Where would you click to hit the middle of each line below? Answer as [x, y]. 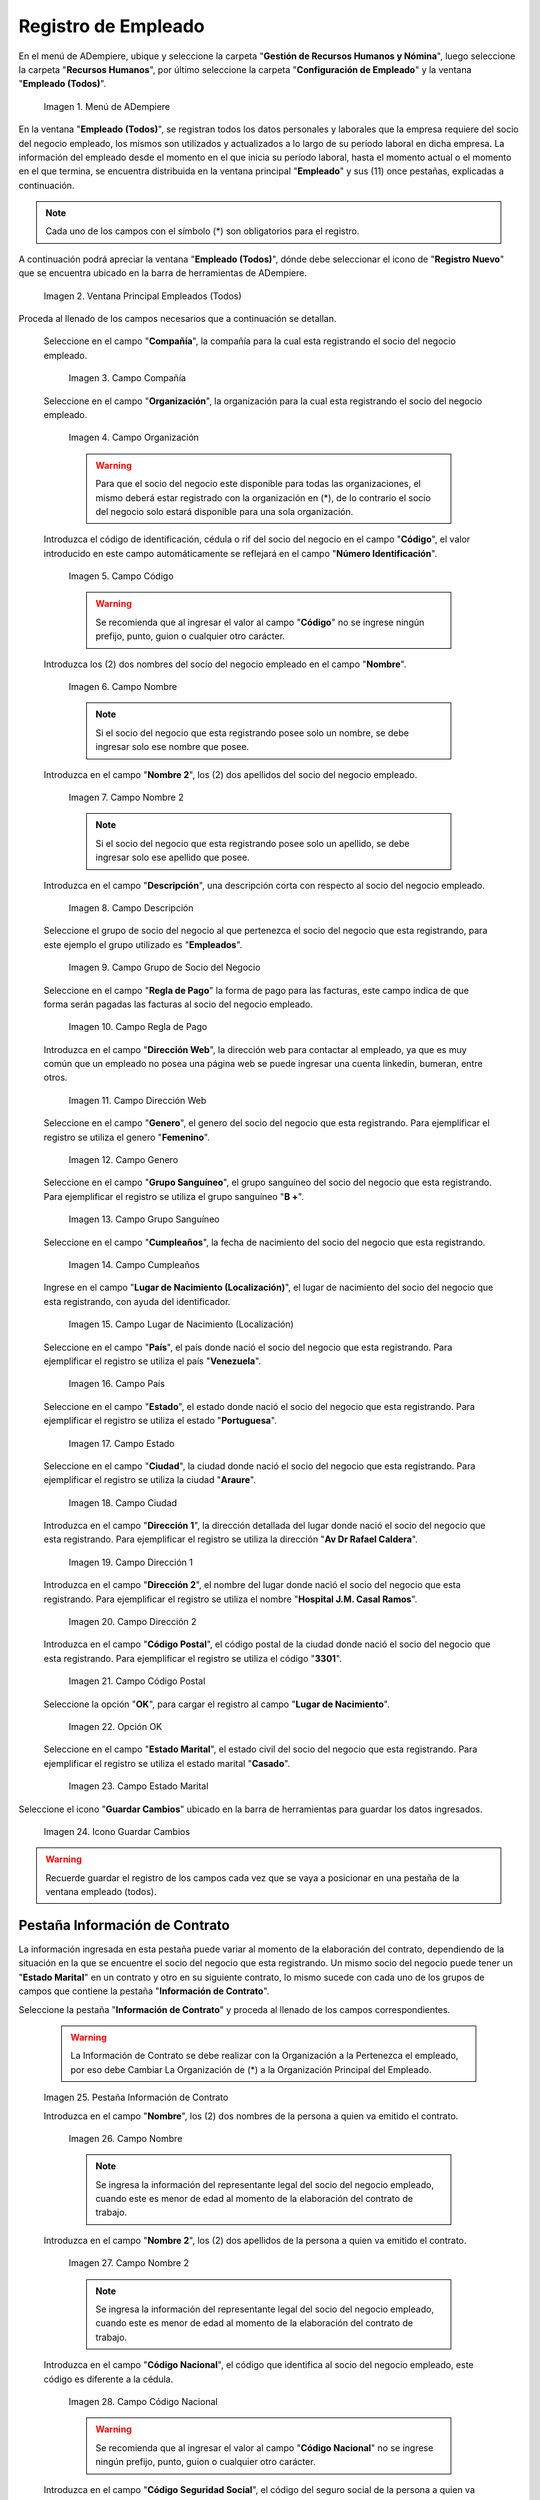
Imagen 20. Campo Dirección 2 [132, 1622]
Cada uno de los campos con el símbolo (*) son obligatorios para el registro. [202, 231]
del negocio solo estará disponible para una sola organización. [224, 511]
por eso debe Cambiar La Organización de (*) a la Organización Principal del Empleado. [251, 2069]
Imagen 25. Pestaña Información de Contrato [136, 2097]
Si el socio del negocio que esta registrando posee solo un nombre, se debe [252, 732]
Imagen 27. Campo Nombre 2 [129, 2263]
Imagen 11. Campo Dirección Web [137, 1100]
